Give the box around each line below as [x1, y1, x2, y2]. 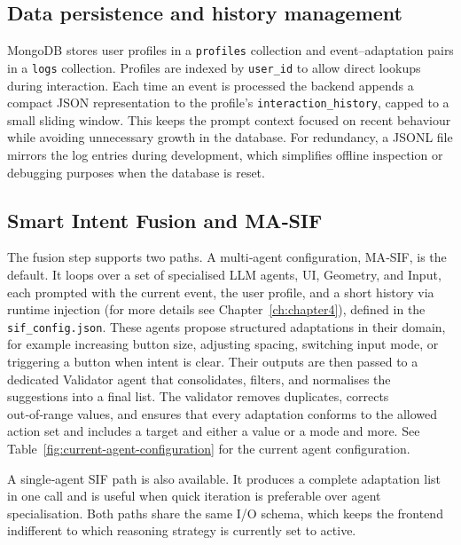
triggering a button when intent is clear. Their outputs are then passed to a [7, 351, 418, 370]
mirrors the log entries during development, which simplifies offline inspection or [7, 145, 443, 163]
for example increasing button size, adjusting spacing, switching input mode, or [7, 335, 439, 353]
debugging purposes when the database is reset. [7, 162, 265, 181]
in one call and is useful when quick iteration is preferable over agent [7, 486, 381, 505]
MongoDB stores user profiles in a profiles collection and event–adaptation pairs [7, 41, 454, 59]
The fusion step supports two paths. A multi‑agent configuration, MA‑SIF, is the [7, 248, 447, 266]
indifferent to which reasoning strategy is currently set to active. [7, 521, 356, 540]
